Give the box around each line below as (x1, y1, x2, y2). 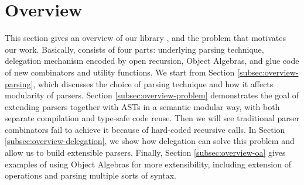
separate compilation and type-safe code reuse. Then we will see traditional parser (5, 112, 299, 124)
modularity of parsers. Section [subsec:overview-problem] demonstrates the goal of (5, 89, 299, 101)
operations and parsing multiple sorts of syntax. (5, 169, 176, 181)
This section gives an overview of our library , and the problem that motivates (5, 32, 286, 44)
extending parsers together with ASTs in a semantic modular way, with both (5, 100, 280, 112)
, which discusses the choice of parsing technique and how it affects (33, 77, 274, 90)
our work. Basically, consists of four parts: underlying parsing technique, (5, 43, 264, 55)
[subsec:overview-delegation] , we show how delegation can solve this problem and (5, 135, 295, 147)
